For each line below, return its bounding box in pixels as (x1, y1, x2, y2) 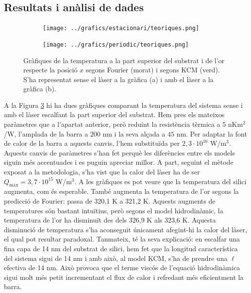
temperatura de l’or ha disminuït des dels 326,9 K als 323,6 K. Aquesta (4, 215, 216, 225)
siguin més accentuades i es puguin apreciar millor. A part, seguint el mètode (4, 157, 234, 167)
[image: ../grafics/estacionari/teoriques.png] (43, 25, 200, 32)
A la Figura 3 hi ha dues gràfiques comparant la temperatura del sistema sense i (4, 100, 243, 110)
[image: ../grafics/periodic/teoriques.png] (43, 41, 189, 48)
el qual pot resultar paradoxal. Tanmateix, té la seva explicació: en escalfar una (4, 234, 240, 244)
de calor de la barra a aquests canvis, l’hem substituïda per (4, 138, 180, 148)
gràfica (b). (23, 84, 56, 94)
